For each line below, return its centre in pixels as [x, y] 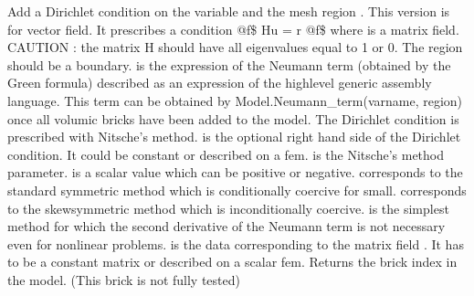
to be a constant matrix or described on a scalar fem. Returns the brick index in [232, 262]
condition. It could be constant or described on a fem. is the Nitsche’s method [226, 154]
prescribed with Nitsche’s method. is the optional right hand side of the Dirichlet [234, 137]
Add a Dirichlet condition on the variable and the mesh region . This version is [229, 11]
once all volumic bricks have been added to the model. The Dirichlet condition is [233, 118]
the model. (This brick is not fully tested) [124, 279]
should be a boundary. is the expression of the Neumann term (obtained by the [229, 64]
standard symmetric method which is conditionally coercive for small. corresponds [237, 190]
